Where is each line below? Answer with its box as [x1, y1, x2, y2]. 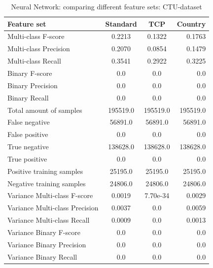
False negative [7, 117, 50, 127]
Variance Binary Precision [7, 239, 86, 249]
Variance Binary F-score [7, 227, 80, 237]
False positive [7, 129, 48, 139]
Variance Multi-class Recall [7, 215, 90, 225]
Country [177, 18, 206, 29]
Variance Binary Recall [7, 251, 77, 262]
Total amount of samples [7, 104, 82, 115]
